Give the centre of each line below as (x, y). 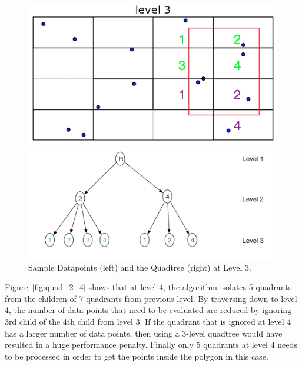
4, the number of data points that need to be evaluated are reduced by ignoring (148, 310)
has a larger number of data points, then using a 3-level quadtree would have (144, 333)
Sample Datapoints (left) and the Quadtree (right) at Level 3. (140, 267)
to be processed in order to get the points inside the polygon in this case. (137, 356)
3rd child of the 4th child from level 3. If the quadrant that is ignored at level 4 (148, 321)
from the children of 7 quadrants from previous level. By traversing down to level (151, 298)
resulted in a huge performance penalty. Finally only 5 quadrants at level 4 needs (151, 345)
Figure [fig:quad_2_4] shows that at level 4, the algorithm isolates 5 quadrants (148, 287)
